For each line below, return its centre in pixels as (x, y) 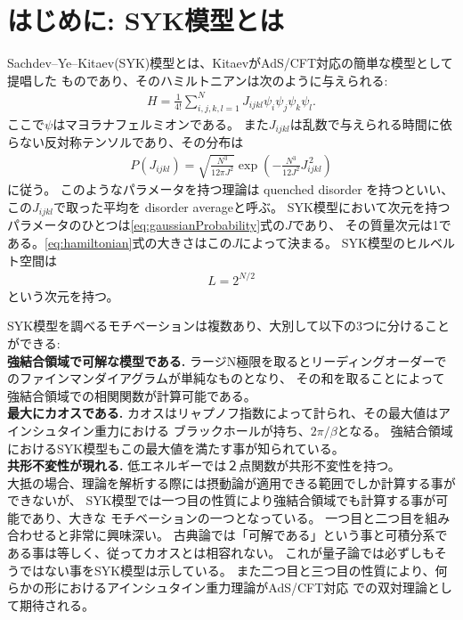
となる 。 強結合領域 (395, 430)
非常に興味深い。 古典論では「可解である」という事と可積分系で (258, 535)
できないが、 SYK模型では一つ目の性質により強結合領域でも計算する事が (222, 500)
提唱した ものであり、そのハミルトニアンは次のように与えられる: (198, 80)
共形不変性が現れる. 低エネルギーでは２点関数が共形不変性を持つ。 (204, 465)
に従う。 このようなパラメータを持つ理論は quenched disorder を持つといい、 (231, 189)
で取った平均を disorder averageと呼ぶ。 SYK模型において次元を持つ (252, 207)
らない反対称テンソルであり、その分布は (126, 142)
